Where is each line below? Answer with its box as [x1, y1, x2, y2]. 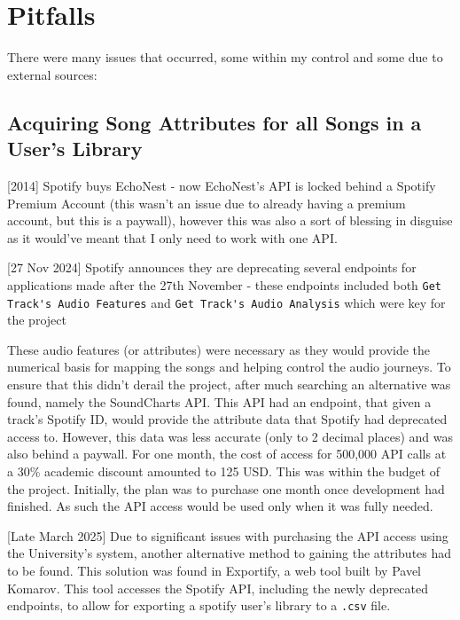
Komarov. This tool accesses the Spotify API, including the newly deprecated [7, 578, 429, 597]
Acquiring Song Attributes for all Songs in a [7, 108, 422, 136]
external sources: [7, 65, 97, 83]
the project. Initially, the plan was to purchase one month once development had [7, 479, 445, 498]
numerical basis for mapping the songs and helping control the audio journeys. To [7, 357, 451, 376]
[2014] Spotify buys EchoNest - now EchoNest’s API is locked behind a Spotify [7, 176, 436, 194]
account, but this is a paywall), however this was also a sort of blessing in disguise [7, 211, 453, 230]
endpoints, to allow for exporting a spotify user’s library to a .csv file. [7, 596, 391, 615]
